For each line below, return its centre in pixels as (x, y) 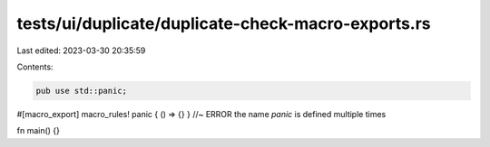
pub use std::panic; (81, 91)
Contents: (35, 67)
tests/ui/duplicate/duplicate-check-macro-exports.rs (224, 23)
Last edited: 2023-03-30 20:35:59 (81, 51)
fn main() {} (39, 131)
